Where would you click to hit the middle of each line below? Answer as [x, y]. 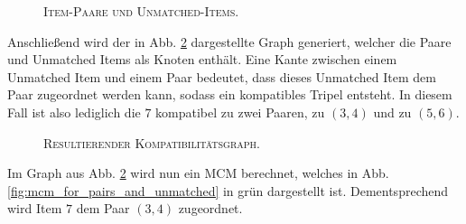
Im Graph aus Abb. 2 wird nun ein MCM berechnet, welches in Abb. [198, 173]
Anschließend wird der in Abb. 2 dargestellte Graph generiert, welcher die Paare [229, 41]
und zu [392, 112]
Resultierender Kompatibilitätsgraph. [152, 142]
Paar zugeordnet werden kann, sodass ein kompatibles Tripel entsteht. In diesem [230, 94]
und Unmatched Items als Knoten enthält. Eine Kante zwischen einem [202, 59]
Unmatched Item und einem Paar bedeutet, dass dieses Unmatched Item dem [222, 76]
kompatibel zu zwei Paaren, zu [240, 112]
